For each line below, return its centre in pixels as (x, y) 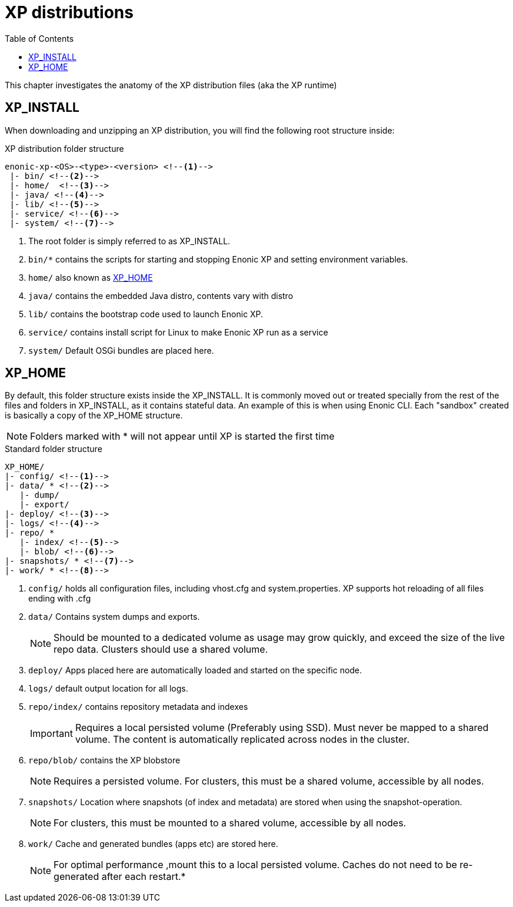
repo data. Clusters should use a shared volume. (161, 649)
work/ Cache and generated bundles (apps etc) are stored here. (153, 844)
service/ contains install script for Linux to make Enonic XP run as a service (178, 332)
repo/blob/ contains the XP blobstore (104, 760)
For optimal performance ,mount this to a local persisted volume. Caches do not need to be (255, 865)
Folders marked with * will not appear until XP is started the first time (182, 436)
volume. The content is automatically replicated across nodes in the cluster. (242, 740)
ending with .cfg (60, 599)
